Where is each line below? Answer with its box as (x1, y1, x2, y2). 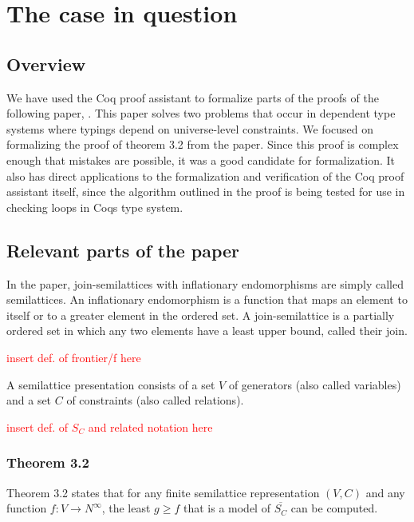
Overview (6, 51, 86, 76)
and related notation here (88, 418, 213, 435)
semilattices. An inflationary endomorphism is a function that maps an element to (6, 291, 408, 308)
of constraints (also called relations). (66, 392, 244, 408)
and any (365, 484, 405, 500)
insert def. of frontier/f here (6, 349, 141, 365)
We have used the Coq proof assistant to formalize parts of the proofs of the (6, 89, 379, 106)
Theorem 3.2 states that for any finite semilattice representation (6, 484, 320, 500)
